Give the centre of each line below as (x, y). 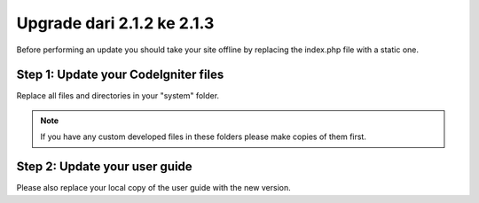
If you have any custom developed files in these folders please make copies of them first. (204, 137)
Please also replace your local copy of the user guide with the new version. (154, 188)
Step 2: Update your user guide (104, 167)
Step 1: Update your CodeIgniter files (120, 75)
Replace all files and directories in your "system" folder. (118, 96)
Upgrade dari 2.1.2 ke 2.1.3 (115, 23)
